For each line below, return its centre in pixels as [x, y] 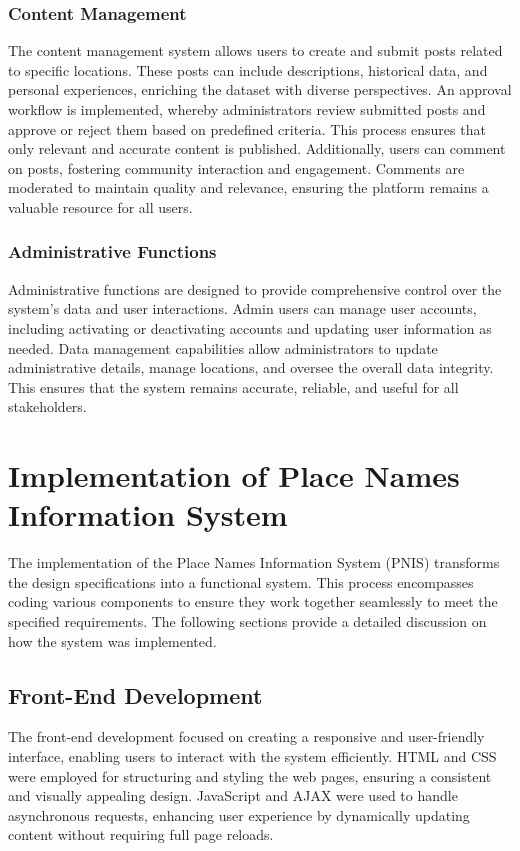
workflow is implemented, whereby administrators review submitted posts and [247, 109]
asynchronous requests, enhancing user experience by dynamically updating [239, 814]
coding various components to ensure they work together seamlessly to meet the [253, 601]
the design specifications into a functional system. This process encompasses [241, 581]
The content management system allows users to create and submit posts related [255, 50]
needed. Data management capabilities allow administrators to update [223, 347]
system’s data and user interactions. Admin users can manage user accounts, [242, 308]
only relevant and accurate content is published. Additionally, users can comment [257, 148]
